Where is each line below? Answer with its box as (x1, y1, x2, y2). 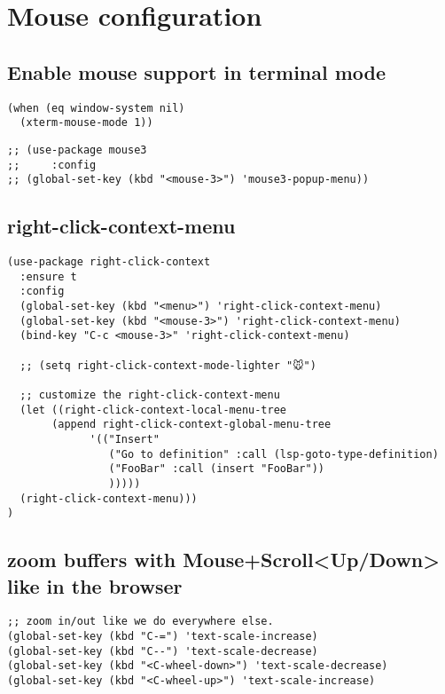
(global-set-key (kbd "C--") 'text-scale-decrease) (7, 644, 318, 658)
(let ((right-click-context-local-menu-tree (20, 403, 286, 416)
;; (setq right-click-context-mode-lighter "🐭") (20, 359, 316, 372)
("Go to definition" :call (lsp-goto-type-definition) (108, 447, 439, 461)
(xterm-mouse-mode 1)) (20, 116, 153, 130)
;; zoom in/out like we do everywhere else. (7, 615, 274, 628)
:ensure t (20, 270, 77, 283)
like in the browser (7, 572, 183, 599)
